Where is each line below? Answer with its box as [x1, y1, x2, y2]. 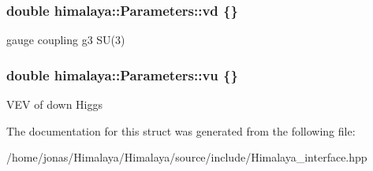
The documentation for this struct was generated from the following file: [6, 122, 356, 139]
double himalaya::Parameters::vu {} [6, 65, 238, 84]
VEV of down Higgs [6, 96, 103, 113]
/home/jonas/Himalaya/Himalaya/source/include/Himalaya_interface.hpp [6, 149, 367, 165]
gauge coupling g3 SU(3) [6, 32, 125, 48]
